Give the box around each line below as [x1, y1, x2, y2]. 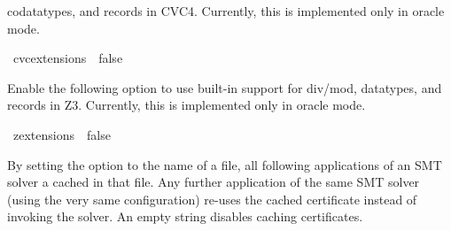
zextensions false [12, 125, 111, 143]
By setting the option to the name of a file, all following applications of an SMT [7, 155, 442, 173]
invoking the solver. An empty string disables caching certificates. [7, 207, 363, 226]
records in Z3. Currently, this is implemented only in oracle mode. [7, 96, 366, 114]
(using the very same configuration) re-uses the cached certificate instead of [7, 189, 417, 208]
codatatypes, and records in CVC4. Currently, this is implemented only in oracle [7, 2, 445, 19]
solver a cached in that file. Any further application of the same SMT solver [7, 173, 420, 191]
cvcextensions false [12, 49, 123, 67]
